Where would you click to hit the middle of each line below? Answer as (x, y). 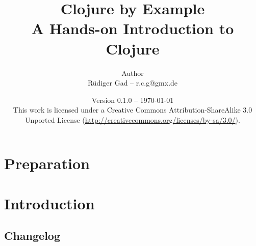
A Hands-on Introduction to (133, 28)
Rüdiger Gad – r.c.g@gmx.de (133, 83)
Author (133, 73)
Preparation (47, 163)
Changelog (32, 236)
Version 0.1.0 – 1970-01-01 (133, 100)
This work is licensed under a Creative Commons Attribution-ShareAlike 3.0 (133, 110)
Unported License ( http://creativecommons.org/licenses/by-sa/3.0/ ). (133, 119)
